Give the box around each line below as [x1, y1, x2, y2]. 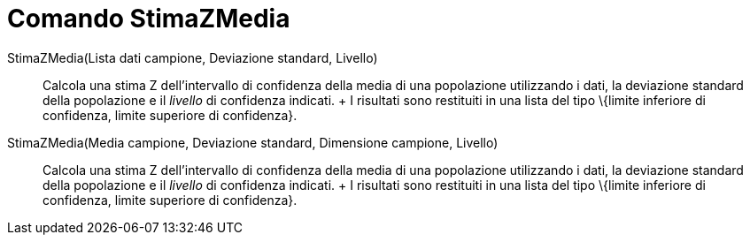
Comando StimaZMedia [7, 4, 290, 34]
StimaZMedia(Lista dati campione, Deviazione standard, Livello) [7, 49, 378, 65]
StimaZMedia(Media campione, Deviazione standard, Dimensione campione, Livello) [7, 134, 499, 150]
